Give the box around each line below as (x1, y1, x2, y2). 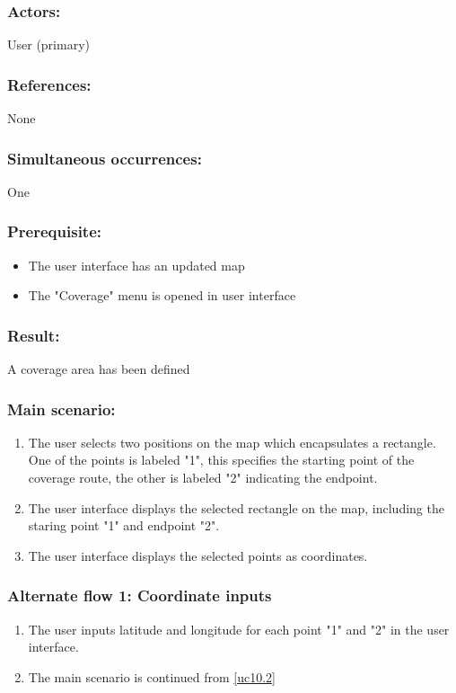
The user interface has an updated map (28, 255, 245, 274)
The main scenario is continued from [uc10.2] (28, 667, 276, 686)
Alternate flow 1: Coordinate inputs (7, 584, 272, 607)
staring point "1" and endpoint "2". (28, 516, 220, 535)
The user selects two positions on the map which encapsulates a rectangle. (28, 432, 436, 451)
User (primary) (7, 35, 90, 54)
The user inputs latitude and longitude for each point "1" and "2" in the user (28, 619, 450, 638)
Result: (7, 324, 60, 346)
